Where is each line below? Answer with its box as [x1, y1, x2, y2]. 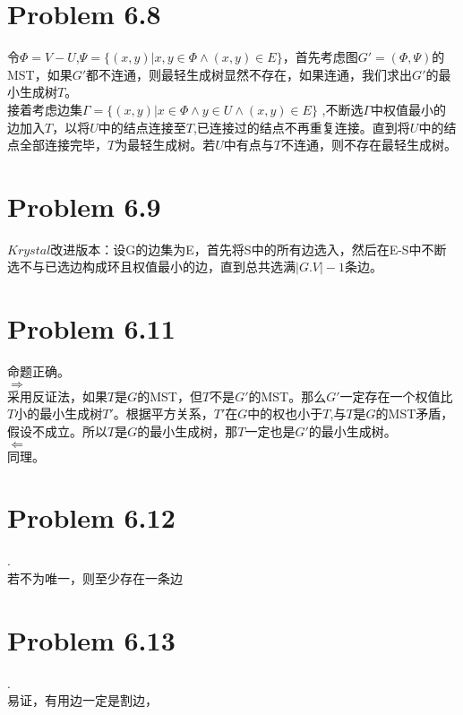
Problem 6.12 [7, 499, 176, 536]
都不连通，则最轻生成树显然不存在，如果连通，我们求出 [86, 65, 413, 83]
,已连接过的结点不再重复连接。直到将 [193, 117, 410, 136]
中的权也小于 [247, 404, 323, 423]
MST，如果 [7, 65, 73, 83]
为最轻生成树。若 [115, 135, 216, 154]
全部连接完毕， [19, 135, 107, 154]
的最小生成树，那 [137, 421, 238, 440]
